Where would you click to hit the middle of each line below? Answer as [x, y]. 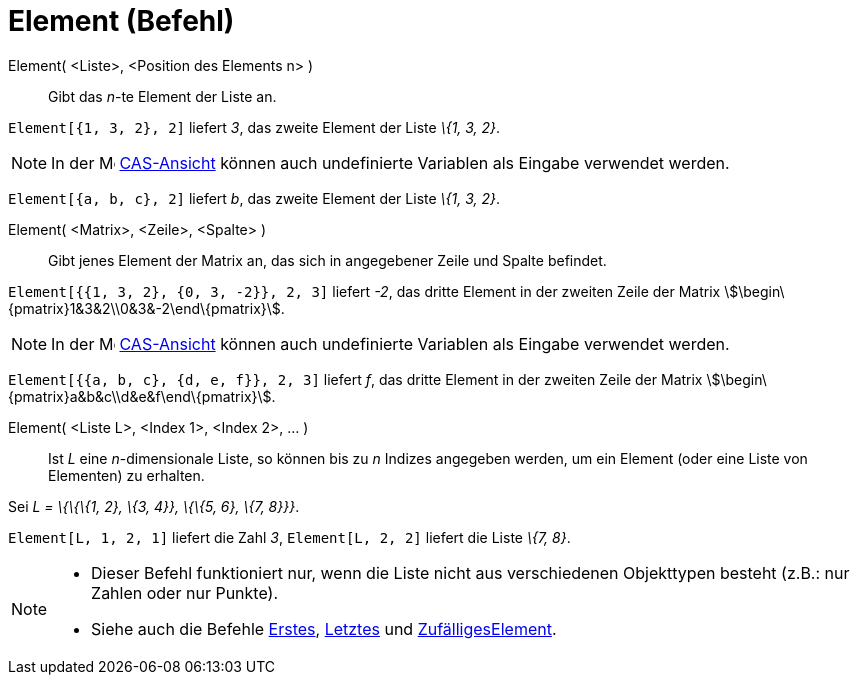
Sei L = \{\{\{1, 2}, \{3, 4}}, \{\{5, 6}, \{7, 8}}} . [154, 506]
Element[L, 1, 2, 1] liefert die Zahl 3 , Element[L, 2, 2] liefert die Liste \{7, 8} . [289, 537]
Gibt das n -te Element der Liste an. [162, 96]
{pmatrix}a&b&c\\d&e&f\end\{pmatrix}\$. [142, 396]
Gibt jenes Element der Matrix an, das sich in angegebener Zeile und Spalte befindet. [327, 260]
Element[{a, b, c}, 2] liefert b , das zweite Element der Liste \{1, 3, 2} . [254, 198]
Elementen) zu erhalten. [126, 475]
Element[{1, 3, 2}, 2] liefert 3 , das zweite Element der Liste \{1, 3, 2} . [254, 127]
